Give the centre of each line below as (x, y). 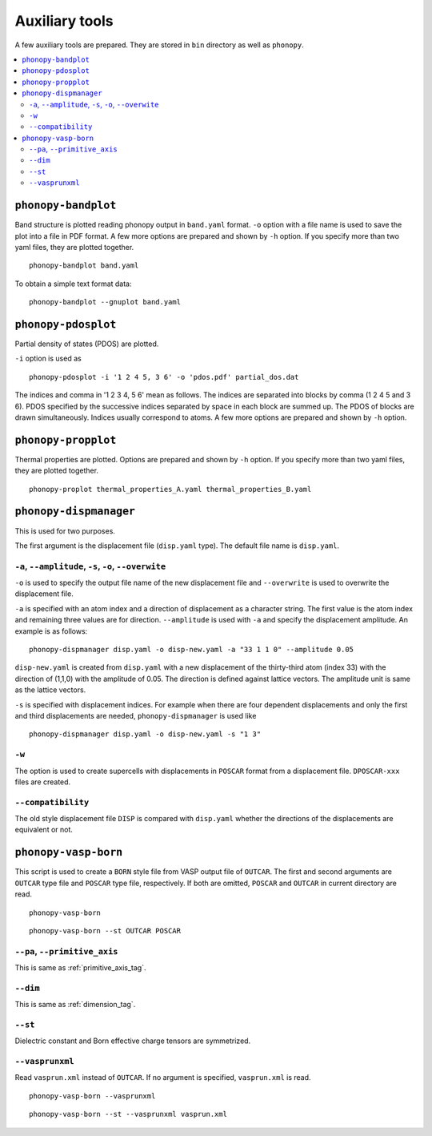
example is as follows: (51, 631)
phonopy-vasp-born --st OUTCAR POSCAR (105, 931)
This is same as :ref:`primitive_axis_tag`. (80, 968)
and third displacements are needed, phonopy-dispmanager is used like (136, 715)
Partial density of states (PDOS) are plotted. (87, 344)
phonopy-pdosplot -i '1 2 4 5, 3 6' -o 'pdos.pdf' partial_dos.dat (164, 377)
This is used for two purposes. (65, 531)
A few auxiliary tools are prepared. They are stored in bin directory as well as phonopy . (159, 45)
